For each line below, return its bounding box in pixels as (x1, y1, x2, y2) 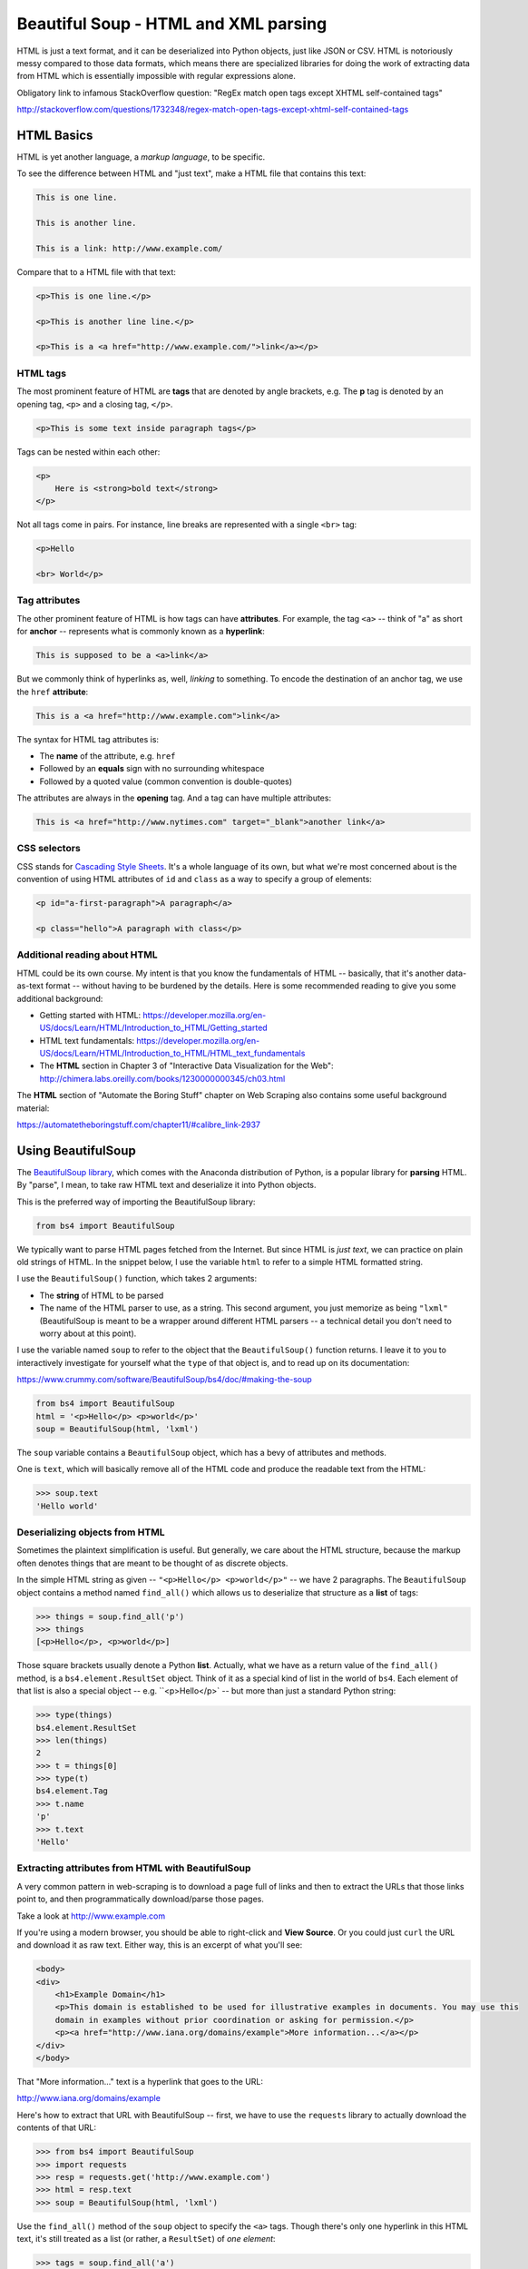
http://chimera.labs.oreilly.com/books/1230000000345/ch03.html (39, 1073, 286, 1084)
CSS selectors (16, 842, 81, 855)
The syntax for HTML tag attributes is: (16, 733, 159, 744)
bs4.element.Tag (35, 1786, 109, 1796)
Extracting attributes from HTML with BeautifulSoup (16, 1861, 251, 1874)
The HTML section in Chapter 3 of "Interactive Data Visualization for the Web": (39, 1060, 335, 1071)
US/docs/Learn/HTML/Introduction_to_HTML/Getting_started (39, 1022, 268, 1034)
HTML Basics (16, 127, 93, 142)
